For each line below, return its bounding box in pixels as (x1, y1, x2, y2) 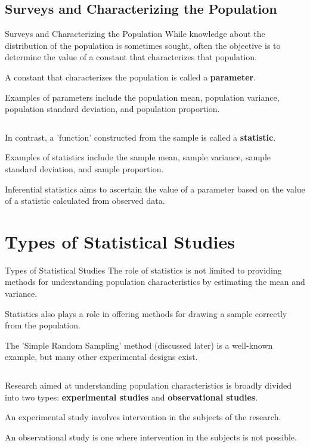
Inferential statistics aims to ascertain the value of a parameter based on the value (5, 182, 305, 195)
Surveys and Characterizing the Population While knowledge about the (5, 27, 265, 40)
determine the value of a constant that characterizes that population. (5, 51, 257, 63)
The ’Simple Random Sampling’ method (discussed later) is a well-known (5, 339, 273, 351)
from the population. (5, 319, 80, 331)
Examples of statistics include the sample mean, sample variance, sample (5, 151, 271, 163)
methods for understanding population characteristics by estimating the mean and (5, 275, 305, 288)
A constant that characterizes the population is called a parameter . (5, 70, 256, 83)
